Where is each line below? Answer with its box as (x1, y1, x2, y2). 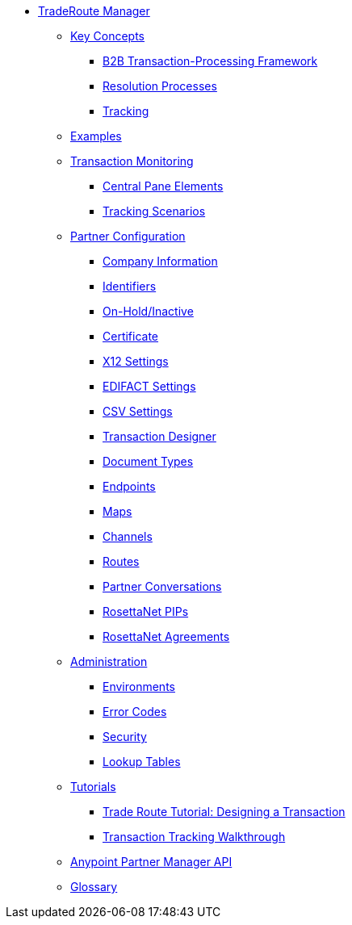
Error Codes (103, 705, 167, 718)
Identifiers (103, 279, 157, 293)
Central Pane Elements (103, 179, 224, 193)
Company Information (103, 254, 218, 268)
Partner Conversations (103, 580, 222, 593)
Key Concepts (70, 29, 145, 43)
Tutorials (70, 780, 116, 793)
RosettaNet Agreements (103, 630, 230, 643)
